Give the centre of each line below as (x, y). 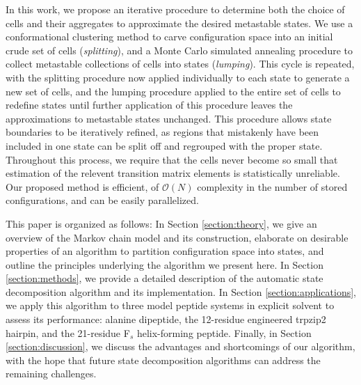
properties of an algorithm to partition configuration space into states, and (165, 251)
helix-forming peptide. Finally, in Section (224, 332)
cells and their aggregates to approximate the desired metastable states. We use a (179, 23)
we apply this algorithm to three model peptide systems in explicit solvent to (170, 305)
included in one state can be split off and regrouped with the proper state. (164, 145)
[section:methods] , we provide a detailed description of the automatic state (165, 278)
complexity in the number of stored (272, 186)
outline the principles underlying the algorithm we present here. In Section (165, 264)
